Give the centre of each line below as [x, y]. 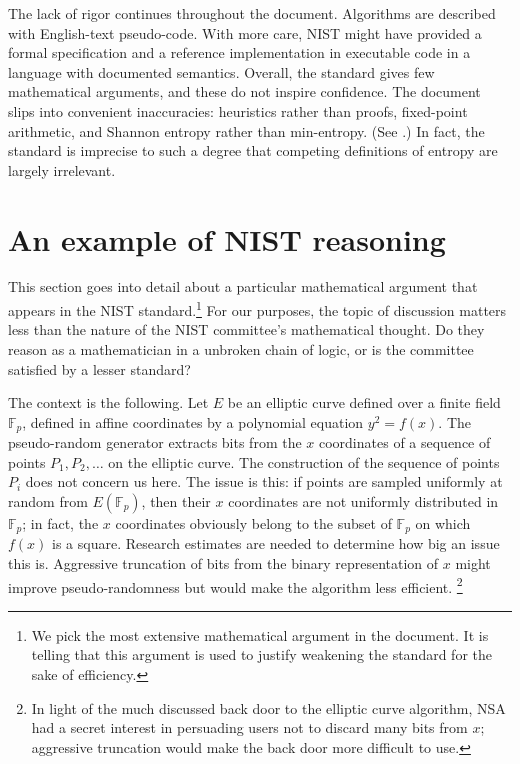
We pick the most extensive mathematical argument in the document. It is [260, 634]
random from [48, 500]
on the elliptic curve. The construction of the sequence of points [304, 461]
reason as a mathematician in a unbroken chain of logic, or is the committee [241, 348]
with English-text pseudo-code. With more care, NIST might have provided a [245, 32]
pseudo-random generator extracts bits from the [155, 442]
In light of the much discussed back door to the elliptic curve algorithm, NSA [268, 707]
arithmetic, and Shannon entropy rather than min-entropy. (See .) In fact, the [246, 130]
